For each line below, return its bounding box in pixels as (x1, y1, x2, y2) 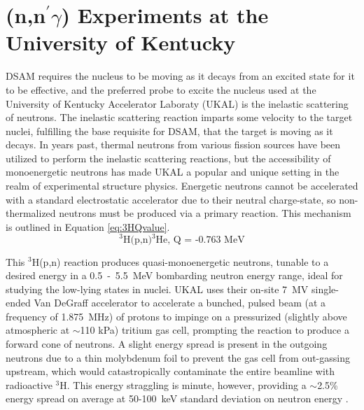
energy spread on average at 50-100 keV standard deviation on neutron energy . (6, 391, 349, 406)
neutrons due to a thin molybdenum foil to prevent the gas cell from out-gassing (6, 350, 350, 365)
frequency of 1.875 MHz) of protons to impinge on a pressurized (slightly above (6, 309, 347, 323)
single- (311, 281, 339, 296)
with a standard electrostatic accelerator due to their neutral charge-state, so (6, 192, 336, 206)
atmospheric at (6, 323, 70, 337)
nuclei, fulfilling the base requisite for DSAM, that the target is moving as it (6, 123, 333, 138)
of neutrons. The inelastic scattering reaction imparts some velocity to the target (6, 110, 353, 125)
